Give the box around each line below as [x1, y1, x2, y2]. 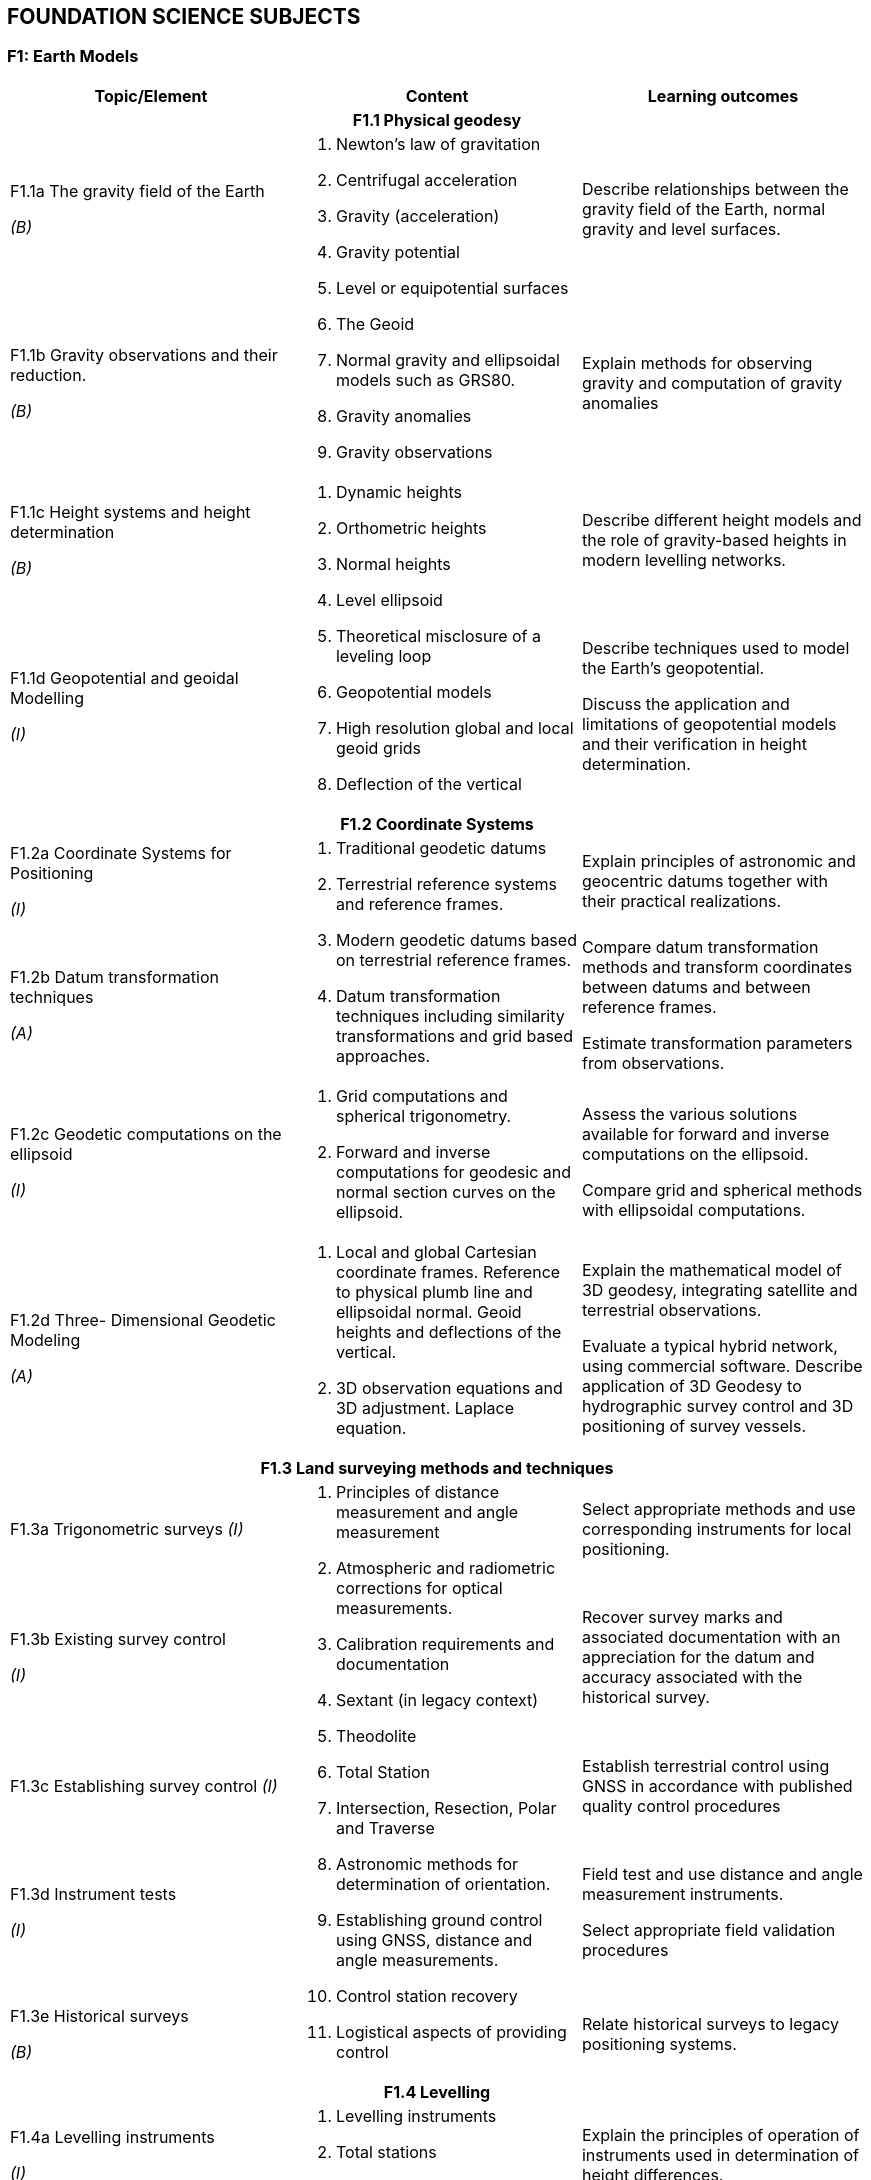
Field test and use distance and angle [581, 1863, 863, 1884]
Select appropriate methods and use [581, 1498, 856, 1519]
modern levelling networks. [581, 550, 786, 571]
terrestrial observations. [581, 1299, 762, 1320]
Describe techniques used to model [581, 638, 850, 659]
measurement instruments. [581, 1883, 784, 1904]
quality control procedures [581, 1795, 781, 1816]
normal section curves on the [335, 1181, 556, 1202]
